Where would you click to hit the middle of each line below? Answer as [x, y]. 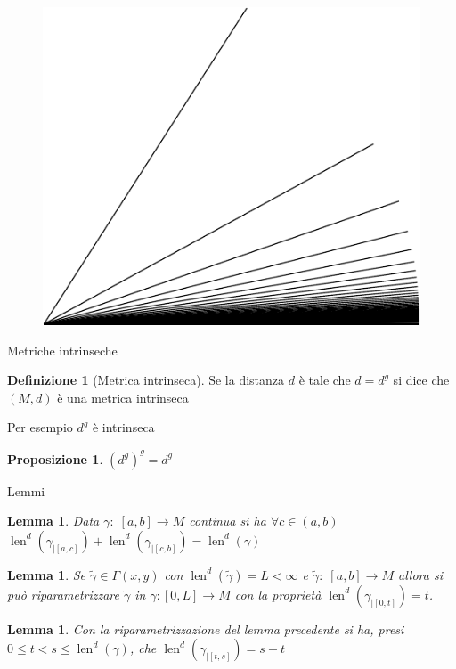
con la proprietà [278, 594]
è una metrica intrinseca [123, 397]
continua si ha [228, 521]
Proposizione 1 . [55, 458]
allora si [420, 574]
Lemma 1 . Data [53, 521]
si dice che [421, 380]
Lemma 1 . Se [47, 574]
